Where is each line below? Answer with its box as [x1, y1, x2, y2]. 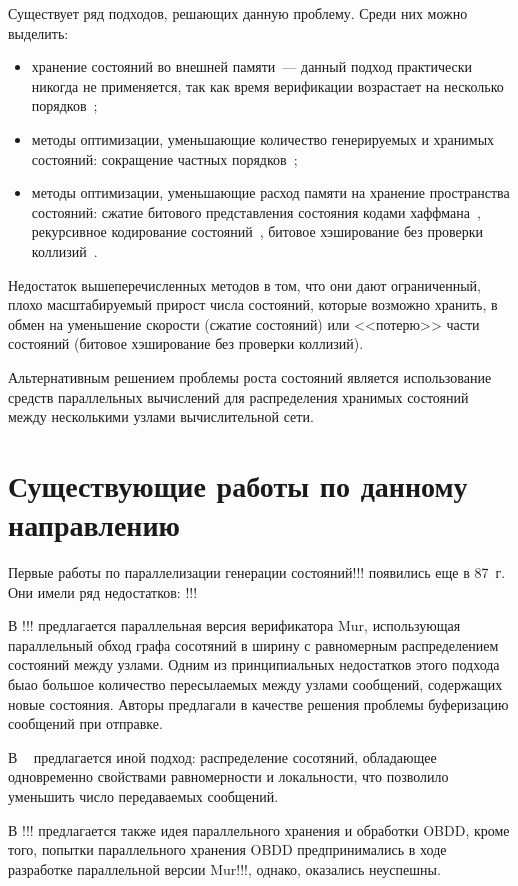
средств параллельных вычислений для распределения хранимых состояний [8, 386, 469, 407]
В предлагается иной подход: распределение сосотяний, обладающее [8, 746, 437, 767]
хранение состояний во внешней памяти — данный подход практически [31, 56, 472, 77]
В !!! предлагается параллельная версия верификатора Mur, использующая [8, 615, 461, 636]
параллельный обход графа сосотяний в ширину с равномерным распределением [8, 634, 499, 655]
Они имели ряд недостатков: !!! [8, 581, 198, 602]
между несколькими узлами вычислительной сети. [8, 406, 314, 427]
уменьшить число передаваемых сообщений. [8, 785, 279, 806]
